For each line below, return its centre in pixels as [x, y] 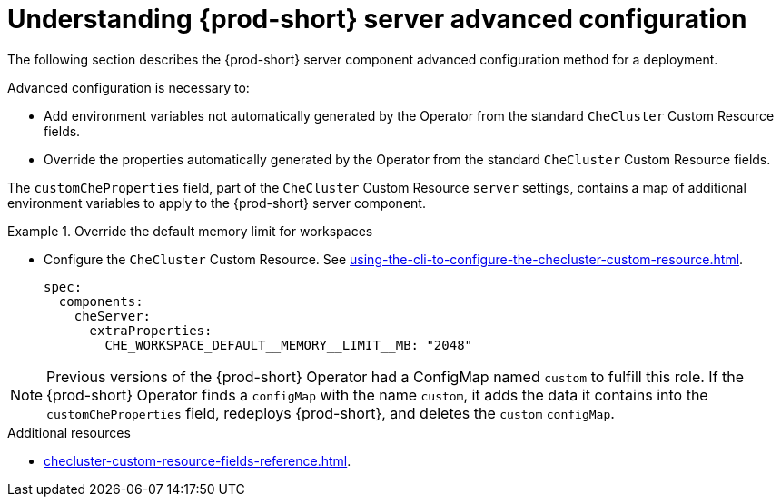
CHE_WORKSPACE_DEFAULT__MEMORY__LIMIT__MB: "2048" [289, 345]
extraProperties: [151, 330]
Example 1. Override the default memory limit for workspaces [190, 231]
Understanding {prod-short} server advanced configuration [377, 19]
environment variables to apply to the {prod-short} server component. [217, 203]
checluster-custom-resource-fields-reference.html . [198, 460]
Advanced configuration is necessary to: [129, 87]
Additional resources [69, 432]
